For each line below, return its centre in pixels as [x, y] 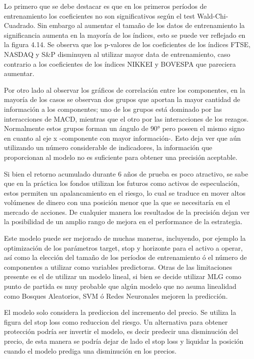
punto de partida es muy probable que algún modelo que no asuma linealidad [120, 286]
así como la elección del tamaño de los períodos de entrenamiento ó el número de [126, 257]
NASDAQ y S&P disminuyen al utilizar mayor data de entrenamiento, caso [117, 54]
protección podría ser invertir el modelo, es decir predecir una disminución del [121, 331]
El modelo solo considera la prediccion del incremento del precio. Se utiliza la [120, 312]
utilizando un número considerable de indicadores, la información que [108, 147]
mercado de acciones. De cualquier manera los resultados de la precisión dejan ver [127, 212]
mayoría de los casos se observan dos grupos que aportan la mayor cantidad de [122, 99]
